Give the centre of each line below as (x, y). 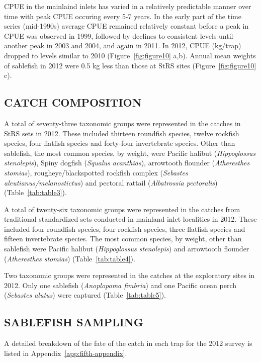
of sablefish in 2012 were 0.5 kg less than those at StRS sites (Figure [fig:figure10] (130, 65)
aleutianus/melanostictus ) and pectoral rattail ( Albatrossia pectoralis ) (111, 182)
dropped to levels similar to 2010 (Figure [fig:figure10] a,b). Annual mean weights (130, 55)
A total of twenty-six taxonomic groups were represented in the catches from (122, 209)
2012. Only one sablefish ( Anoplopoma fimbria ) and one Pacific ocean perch (120, 285)
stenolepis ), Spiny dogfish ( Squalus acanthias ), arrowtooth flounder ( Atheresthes (127, 163)
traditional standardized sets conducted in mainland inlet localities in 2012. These (130, 219)
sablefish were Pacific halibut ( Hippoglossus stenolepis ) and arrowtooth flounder (127, 249)
